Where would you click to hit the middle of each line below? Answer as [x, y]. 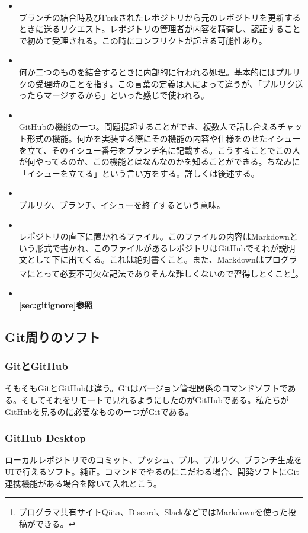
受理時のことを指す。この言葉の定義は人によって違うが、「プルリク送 [169, 83]
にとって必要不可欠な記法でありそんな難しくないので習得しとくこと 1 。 [165, 272]
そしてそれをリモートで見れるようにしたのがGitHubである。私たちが [155, 399]
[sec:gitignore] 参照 [56, 304]
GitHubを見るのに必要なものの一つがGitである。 [99, 411]
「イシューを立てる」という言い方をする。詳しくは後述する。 [139, 173]
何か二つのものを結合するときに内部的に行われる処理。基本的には [147, 71]
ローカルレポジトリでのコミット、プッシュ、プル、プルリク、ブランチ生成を [154, 460]
